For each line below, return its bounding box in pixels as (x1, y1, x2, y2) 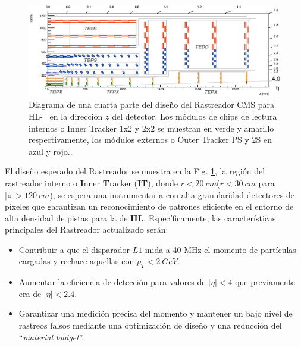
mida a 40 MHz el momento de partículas (145, 243, 296, 255)
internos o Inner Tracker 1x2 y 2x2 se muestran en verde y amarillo (29, 121, 274, 134)
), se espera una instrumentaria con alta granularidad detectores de (49, 188, 295, 201)
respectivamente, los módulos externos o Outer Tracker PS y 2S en (29, 133, 272, 146)
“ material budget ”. (18, 330, 84, 343)
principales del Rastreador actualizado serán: (5, 223, 168, 236)
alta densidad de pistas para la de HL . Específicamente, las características (5, 211, 276, 224)
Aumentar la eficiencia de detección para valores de (18, 276, 206, 288)
